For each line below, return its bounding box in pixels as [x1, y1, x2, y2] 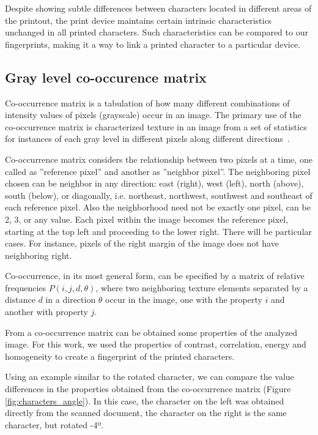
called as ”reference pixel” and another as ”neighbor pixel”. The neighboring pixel [5, 165, 311, 177]
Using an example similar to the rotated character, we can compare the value [5, 370, 294, 383]
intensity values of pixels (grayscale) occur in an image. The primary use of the [5, 108, 301, 121]
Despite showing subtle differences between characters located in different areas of [5, 2, 312, 14]
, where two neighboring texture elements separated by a [95, 281, 308, 294]
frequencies [5, 281, 46, 294]
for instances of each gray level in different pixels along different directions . [5, 132, 290, 145]
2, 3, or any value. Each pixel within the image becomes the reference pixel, [5, 212, 289, 225]
